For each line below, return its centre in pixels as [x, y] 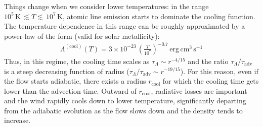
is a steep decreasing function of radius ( [67, 71]
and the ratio [208, 61]
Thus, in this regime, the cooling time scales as [77, 61]
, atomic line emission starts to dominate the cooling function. [159, 16]
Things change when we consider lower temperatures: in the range [106, 6]
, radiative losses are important [199, 90]
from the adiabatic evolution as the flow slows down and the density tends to [123, 110]
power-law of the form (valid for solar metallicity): [82, 36]
